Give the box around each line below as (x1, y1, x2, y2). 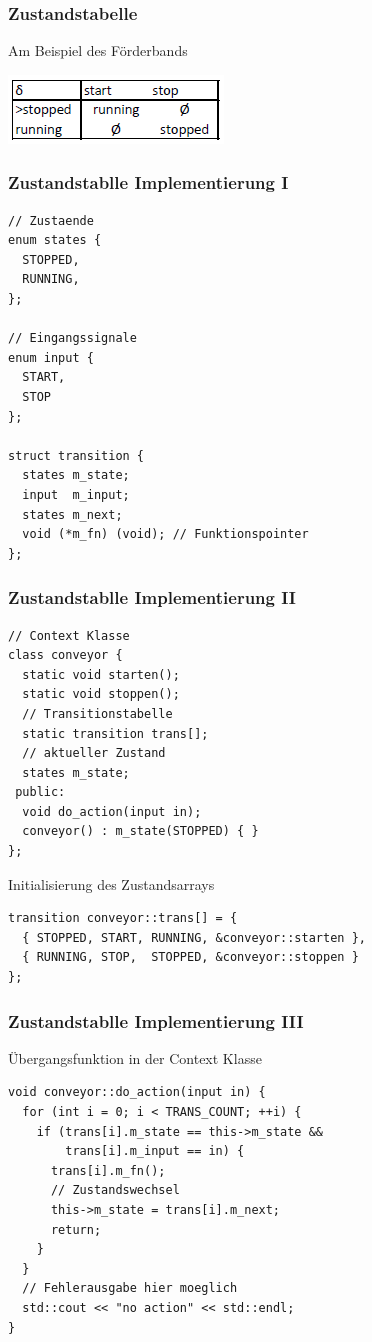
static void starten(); (22, 667, 180, 682)
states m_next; (22, 507, 123, 522)
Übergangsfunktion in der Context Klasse (8, 1047, 262, 1068)
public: (15, 785, 66, 800)
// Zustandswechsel (50, 1183, 180, 1198)
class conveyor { (8, 648, 123, 663)
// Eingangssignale (8, 331, 137, 346)
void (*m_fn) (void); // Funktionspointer (22, 527, 309, 542)
